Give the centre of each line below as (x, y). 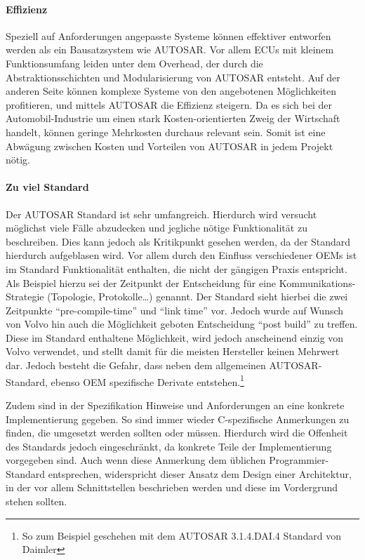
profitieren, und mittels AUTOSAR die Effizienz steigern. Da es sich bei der (169, 104)
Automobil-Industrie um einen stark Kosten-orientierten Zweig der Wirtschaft (173, 118)
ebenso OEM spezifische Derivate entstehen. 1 (147, 380)
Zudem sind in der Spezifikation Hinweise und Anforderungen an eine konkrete (175, 405)
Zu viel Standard (47, 187)
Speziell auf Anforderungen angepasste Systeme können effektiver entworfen (168, 35)
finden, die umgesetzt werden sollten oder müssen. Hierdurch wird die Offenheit (177, 433)
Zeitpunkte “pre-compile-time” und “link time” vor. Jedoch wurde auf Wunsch (175, 310)
